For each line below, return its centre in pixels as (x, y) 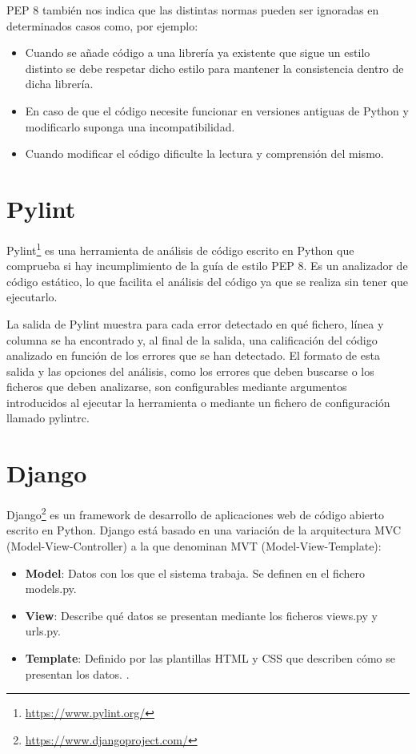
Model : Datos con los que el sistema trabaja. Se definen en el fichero (195, 573)
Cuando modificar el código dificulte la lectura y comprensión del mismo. (204, 153)
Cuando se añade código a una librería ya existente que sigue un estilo (198, 52)
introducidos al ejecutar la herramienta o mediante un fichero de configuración (198, 402)
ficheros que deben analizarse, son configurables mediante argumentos (177, 387)
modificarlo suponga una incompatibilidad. (130, 126)
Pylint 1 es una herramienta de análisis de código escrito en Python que (180, 248)
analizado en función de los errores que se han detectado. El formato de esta (193, 355)
